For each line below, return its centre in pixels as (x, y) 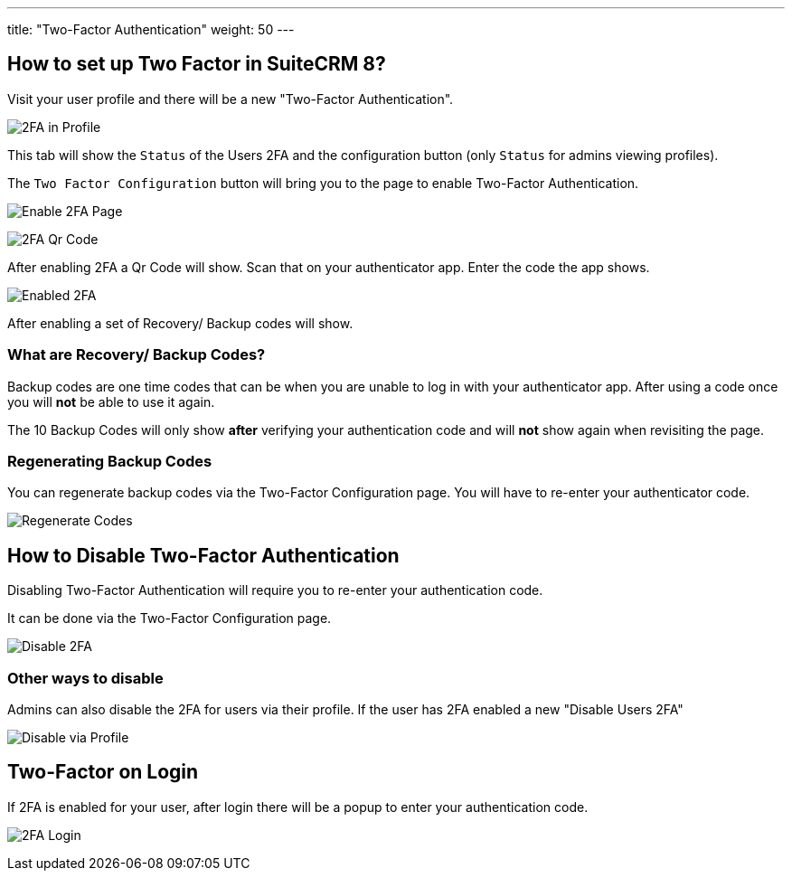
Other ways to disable (85, 678)
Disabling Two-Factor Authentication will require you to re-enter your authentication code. (275, 590)
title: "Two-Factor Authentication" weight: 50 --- (151, 29)
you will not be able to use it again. (111, 401)
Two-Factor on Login (103, 772)
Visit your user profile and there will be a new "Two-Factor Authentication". (231, 99)
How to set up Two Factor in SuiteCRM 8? (197, 64)
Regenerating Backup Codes (110, 461)
